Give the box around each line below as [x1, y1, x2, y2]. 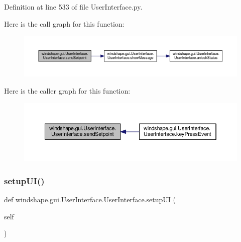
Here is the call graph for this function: [4, 18, 125, 29]
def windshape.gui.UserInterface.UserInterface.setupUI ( [4, 194, 176, 205]
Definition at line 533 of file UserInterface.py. [4, 2, 143, 12]
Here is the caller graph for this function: [4, 85, 131, 96]
